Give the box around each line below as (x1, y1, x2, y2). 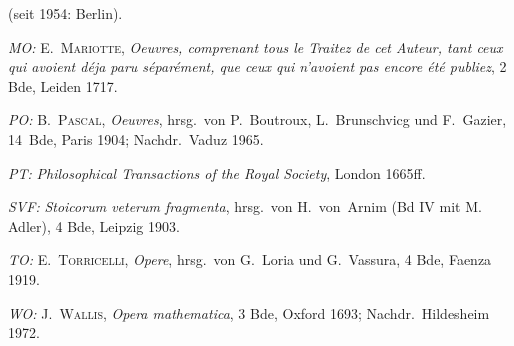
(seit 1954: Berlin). (8, 3, 123, 23)
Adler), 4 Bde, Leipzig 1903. (8, 215, 180, 236)
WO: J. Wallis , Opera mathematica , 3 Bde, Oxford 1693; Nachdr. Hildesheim (8, 302, 490, 323)
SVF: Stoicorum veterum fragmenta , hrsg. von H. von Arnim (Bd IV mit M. (8, 196, 482, 217)
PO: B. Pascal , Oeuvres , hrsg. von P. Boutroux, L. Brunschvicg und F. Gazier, (8, 109, 507, 130)
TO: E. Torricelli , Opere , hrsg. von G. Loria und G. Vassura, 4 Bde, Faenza (8, 249, 492, 270)
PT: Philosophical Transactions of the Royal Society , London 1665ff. (8, 162, 426, 183)
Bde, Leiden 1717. (8, 75, 118, 96)
